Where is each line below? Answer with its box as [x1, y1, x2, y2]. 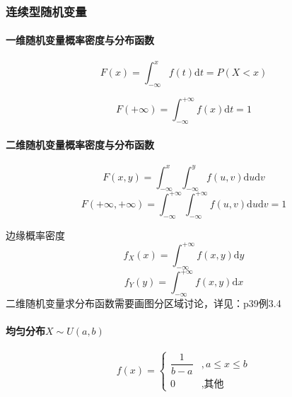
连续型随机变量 [6, 2, 87, 20]
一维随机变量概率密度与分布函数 [6, 33, 154, 47]
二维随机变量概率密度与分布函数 [6, 137, 154, 151]
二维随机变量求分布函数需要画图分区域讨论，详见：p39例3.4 [6, 295, 281, 310]
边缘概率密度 [6, 227, 65, 242]
